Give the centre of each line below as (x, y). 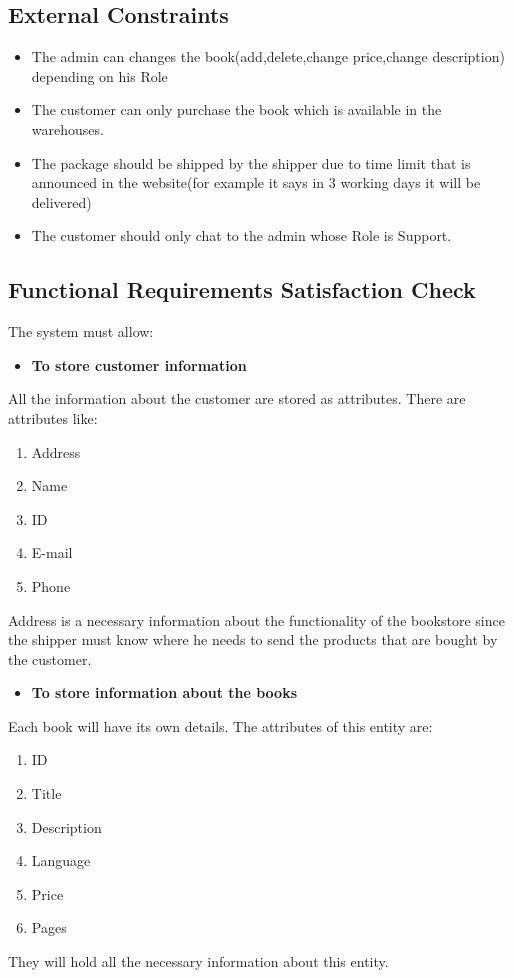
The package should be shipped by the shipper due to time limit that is (251, 162)
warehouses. (67, 128)
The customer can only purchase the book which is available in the (236, 109)
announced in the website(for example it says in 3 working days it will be (256, 182)
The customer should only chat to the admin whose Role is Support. (241, 235)
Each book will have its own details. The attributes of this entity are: (220, 725)
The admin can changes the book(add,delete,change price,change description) (268, 56)
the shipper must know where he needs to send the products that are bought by (253, 639)
